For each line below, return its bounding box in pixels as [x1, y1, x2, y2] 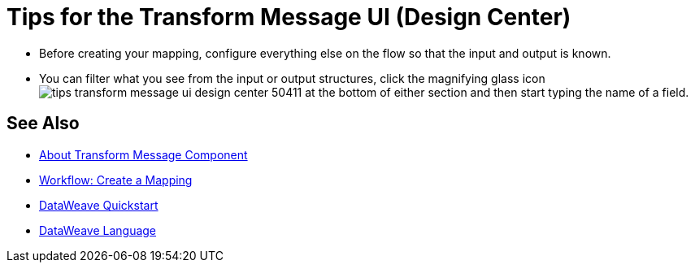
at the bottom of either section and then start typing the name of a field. [305, 85, 689, 99]
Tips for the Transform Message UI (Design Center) [7, 3, 571, 31]
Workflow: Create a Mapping [39, 172, 193, 187]
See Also [7, 113, 80, 134]
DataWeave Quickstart [39, 197, 159, 212]
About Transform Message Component [39, 147, 248, 162]
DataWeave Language [39, 223, 157, 237]
